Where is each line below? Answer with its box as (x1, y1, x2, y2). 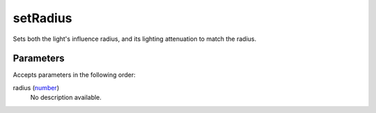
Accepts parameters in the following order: (13, 71, 136, 79)
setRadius (13, 10, 72, 26)
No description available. (30, 94, 102, 102)
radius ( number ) (13, 83, 59, 92)
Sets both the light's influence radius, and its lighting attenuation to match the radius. (13, 35, 257, 43)
